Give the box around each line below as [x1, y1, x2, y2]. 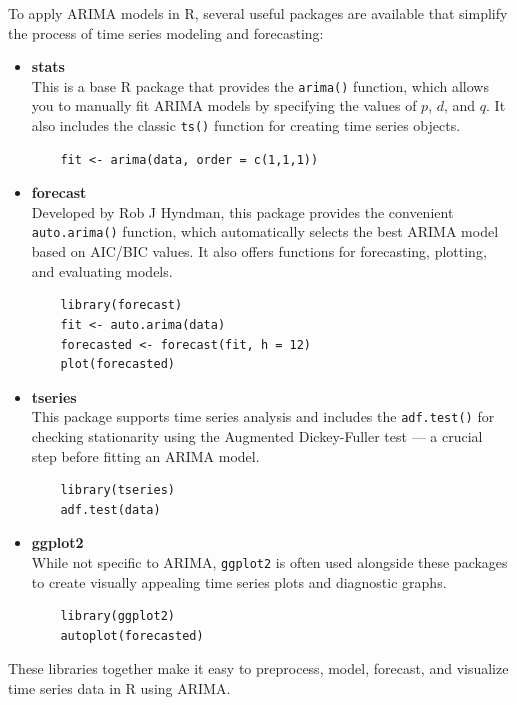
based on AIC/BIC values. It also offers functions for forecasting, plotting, [31, 241, 487, 262]
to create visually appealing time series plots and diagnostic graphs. [31, 571, 447, 592]
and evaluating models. [31, 260, 173, 281]
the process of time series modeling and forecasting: [8, 22, 324, 43]
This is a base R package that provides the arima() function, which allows [31, 75, 489, 96]
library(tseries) [60, 483, 175, 498]
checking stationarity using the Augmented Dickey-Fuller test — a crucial [31, 425, 483, 446]
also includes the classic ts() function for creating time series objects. [31, 115, 461, 136]
